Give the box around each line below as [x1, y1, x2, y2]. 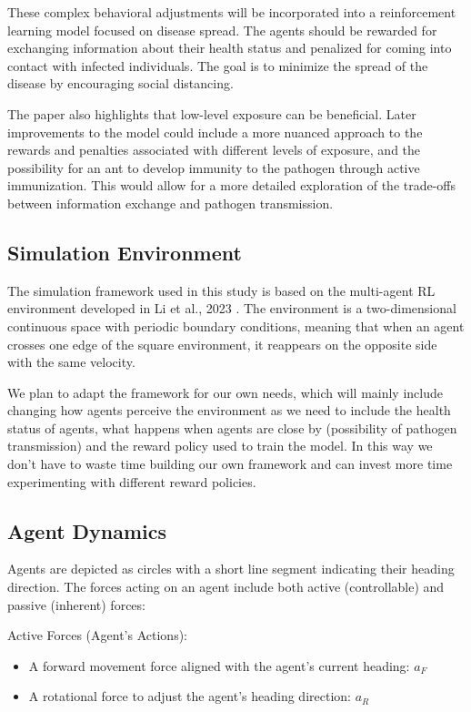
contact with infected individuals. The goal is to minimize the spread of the [7, 56, 428, 75]
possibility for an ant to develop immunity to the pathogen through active [7, 158, 420, 177]
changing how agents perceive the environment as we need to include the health [7, 401, 451, 420]
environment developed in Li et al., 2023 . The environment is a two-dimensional [7, 299, 456, 318]
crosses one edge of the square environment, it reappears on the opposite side [7, 334, 437, 353]
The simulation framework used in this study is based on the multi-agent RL [7, 280, 436, 300]
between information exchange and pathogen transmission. [7, 193, 334, 212]
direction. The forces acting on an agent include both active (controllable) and [7, 577, 445, 596]
